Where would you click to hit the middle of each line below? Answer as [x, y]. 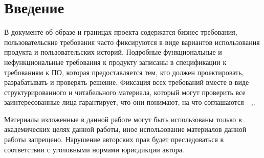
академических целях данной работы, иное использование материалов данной [125, 129]
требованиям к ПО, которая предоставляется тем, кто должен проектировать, [124, 72]
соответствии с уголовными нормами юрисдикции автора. [94, 149]
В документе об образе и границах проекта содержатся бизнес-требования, [121, 32]
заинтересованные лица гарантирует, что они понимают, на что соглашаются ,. [130, 102]
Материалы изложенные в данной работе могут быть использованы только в [123, 119]
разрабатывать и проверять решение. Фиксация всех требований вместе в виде [127, 82]
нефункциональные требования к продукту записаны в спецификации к [115, 62]
